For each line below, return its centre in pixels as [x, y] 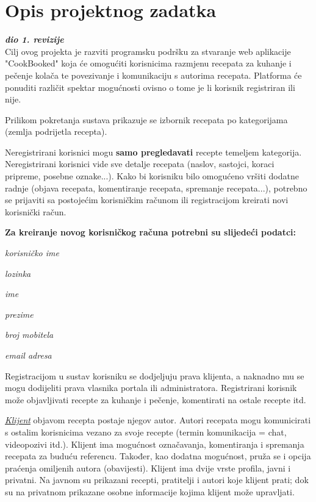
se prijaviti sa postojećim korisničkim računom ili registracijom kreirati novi [147, 200]
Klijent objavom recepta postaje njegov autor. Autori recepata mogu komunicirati [158, 420]
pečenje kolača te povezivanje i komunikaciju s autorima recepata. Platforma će [153, 75]
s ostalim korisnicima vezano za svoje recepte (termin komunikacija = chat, [146, 432]
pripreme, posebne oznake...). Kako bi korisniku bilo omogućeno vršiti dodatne [152, 176]
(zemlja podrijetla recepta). [56, 131]
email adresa [28, 355]
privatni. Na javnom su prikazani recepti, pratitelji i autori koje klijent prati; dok [157, 480]
